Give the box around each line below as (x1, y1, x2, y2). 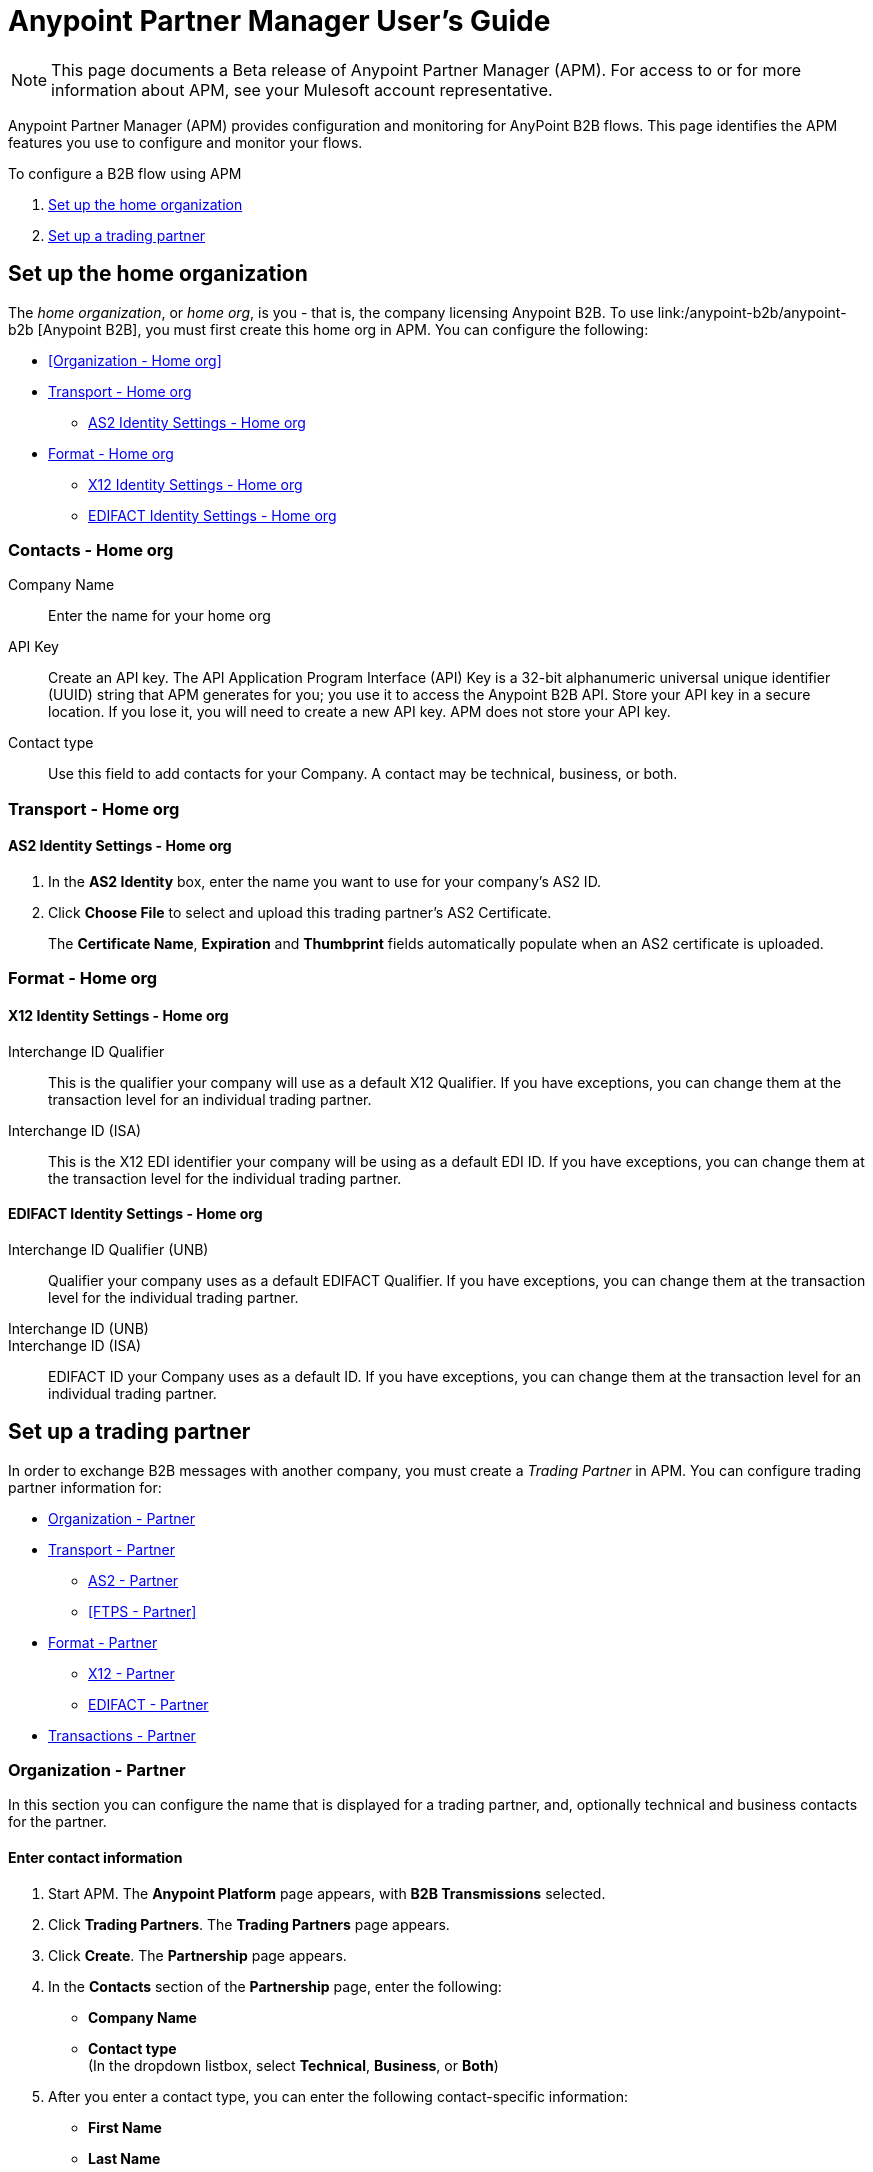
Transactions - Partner (48, 1726, 196, 1744)
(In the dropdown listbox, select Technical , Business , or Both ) (88, 2056, 499, 2074)
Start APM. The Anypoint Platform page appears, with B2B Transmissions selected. (48, 1884, 606, 1902)
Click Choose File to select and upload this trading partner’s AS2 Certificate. (48, 903, 552, 921)
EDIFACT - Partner (88, 1695, 209, 1713)
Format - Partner (48, 1633, 158, 1651)
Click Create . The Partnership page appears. (48, 1946, 347, 1964)
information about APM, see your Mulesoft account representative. (51, 79, 553, 100)
